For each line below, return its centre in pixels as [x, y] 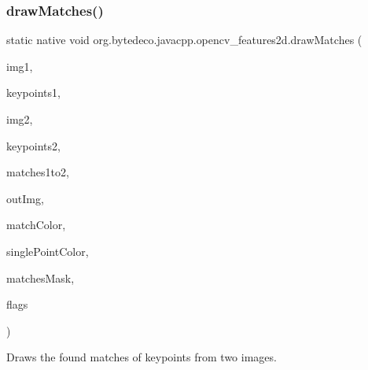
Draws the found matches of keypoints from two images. [142, 357]
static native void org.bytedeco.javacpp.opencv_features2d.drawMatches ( [184, 40]
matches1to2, [38, 172]
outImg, [25, 198]
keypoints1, [33, 92]
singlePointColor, [48, 251]
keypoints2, [33, 145]
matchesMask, [40, 277]
